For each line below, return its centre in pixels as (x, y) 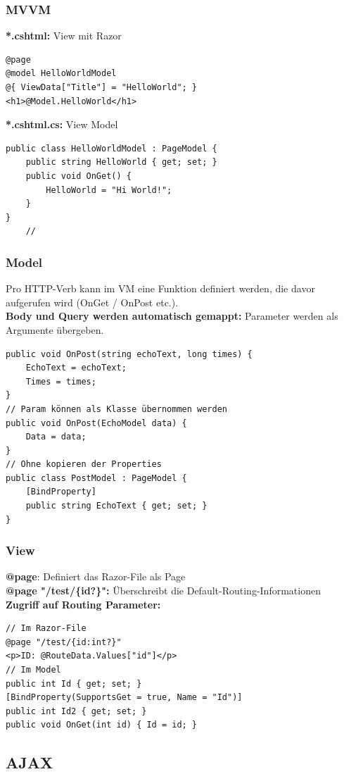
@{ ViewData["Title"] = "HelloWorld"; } (102, 87)
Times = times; (61, 381)
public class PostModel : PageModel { (96, 478)
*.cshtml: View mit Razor (64, 36)
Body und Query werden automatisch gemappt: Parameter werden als (172, 316)
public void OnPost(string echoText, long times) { (129, 354)
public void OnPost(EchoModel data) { (96, 423)
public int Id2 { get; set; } (76, 711)
